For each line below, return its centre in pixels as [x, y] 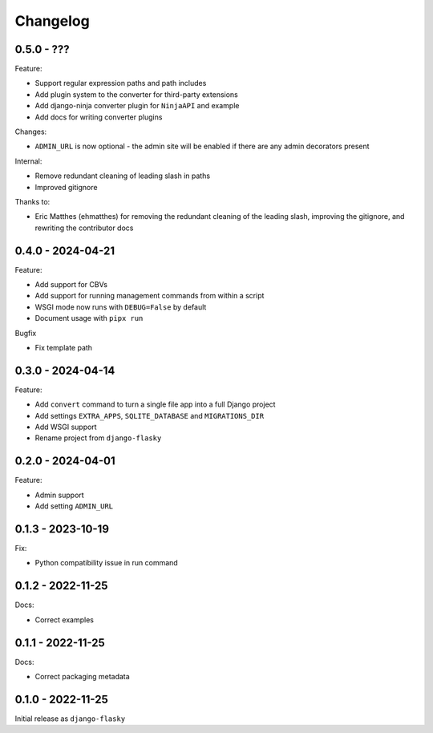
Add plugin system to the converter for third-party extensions [136, 94]
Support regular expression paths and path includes [121, 83]
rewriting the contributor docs [84, 228]
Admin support [59, 495]
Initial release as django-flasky [70, 719]
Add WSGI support [66, 427]
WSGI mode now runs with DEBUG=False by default [121, 307]
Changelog [52, 21]
